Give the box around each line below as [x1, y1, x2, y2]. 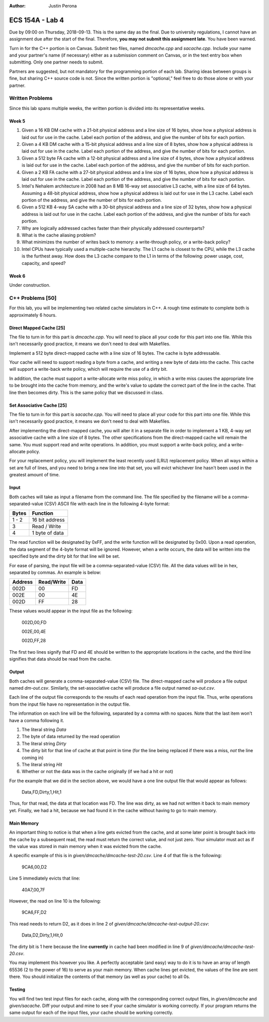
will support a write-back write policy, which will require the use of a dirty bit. [9, 366, 168, 372]
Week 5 [9, 118, 25, 124]
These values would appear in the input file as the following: [9, 608, 133, 614]
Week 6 [9, 273, 26, 279]
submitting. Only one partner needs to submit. [9, 59, 104, 65]
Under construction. [9, 282, 51, 288]
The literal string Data [21, 726, 67, 732]
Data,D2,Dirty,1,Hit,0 [21, 932, 63, 938]
